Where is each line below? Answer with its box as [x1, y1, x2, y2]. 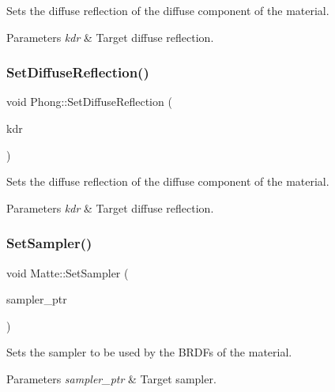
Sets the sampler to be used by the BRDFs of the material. [6, 344, 292, 360]
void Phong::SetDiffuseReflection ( [6, 93, 172, 110]
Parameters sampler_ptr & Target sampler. [6, 370, 216, 386]
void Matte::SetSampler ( [6, 264, 129, 281]
